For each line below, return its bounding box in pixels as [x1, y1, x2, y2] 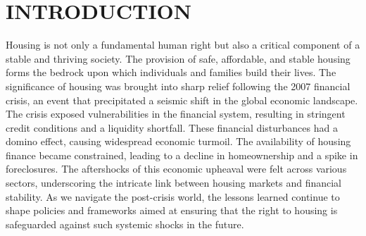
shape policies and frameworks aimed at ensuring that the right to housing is [6, 203, 338, 218]
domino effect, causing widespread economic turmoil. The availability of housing [6, 134, 351, 149]
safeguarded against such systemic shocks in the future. [6, 216, 244, 231]
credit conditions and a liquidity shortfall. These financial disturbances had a [6, 120, 338, 135]
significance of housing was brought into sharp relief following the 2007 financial [6, 78, 351, 93]
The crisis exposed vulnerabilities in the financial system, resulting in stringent [6, 106, 346, 121]
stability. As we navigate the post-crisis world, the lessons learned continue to [6, 189, 340, 204]
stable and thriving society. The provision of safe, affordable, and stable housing [6, 51, 351, 66]
